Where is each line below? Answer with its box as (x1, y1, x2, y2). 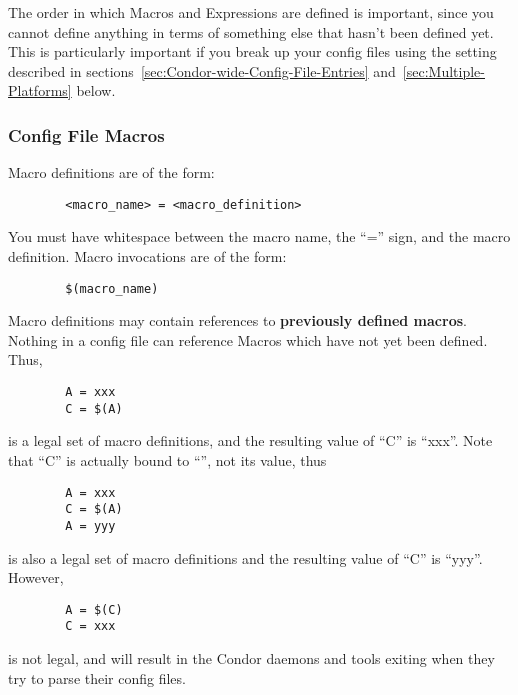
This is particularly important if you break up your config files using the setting (8, 41, 497, 62)
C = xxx (65, 619, 116, 634)
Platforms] (8, 80, 72, 101)
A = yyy (65, 518, 116, 533)
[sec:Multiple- (402, 60, 485, 81)
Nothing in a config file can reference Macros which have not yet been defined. (8, 329, 488, 350)
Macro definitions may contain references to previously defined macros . (8, 310, 467, 331)
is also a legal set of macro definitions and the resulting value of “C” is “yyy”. (8, 547, 483, 568)
